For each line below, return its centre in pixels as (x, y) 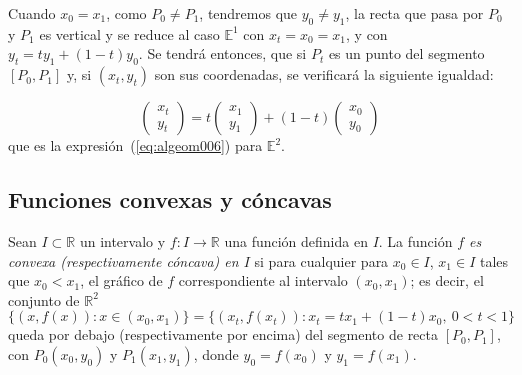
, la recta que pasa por (414, 13)
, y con (367, 33)
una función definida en (296, 240)
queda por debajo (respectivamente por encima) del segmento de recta (223, 334)
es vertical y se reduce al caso (129, 33)
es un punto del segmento (406, 53)
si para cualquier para (321, 260)
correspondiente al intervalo (263, 280)
